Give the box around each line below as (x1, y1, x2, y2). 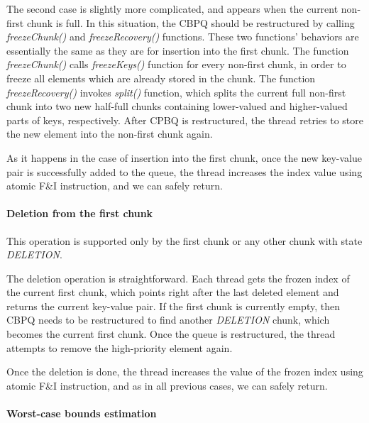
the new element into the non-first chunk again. (6, 126, 213, 141)
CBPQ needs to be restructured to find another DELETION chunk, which (6, 312, 330, 327)
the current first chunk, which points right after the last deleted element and (6, 285, 339, 300)
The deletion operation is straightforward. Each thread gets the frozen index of (6, 270, 350, 285)
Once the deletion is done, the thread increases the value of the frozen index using (6, 364, 363, 379)
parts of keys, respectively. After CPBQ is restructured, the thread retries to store (6, 112, 363, 127)
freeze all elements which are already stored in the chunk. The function (6, 70, 316, 85)
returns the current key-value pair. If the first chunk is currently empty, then (6, 298, 340, 313)
